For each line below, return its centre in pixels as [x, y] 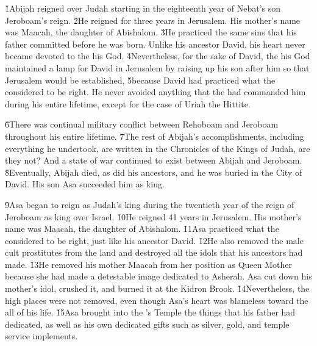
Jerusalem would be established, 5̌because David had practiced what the [140, 80]
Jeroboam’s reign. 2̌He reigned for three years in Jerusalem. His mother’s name [153, 20]
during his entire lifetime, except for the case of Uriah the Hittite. [128, 103]
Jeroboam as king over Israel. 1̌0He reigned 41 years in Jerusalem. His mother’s [153, 216]
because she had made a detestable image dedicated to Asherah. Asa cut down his [158, 276]
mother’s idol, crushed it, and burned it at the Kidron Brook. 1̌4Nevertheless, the [157, 288]
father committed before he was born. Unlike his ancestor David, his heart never [155, 44]
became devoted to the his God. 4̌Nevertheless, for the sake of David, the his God [158, 56]
